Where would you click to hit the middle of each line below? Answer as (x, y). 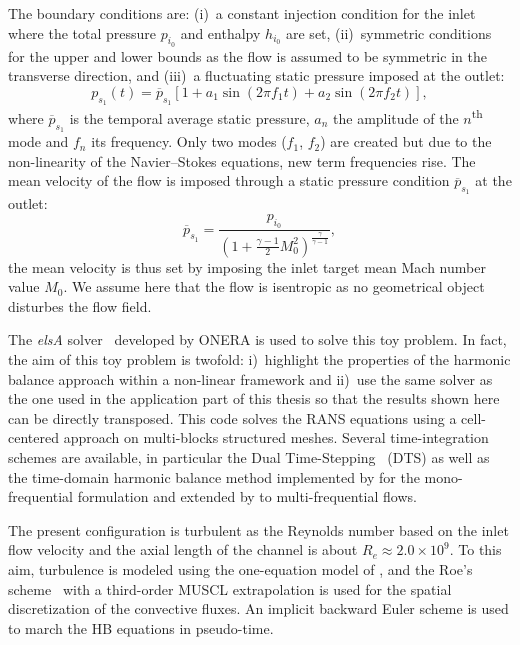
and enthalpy (220, 32)
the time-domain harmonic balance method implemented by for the (214, 476)
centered (33, 437)
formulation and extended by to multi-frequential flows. (247, 496)
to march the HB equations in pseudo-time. (141, 627)
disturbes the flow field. (80, 305)
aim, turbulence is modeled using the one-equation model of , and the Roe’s (240, 568)
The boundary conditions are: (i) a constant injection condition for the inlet (242, 13)
